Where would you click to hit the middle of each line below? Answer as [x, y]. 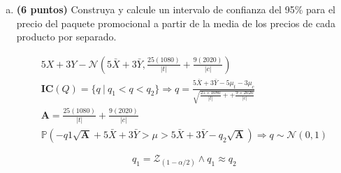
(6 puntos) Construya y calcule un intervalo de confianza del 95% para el [176, 9]
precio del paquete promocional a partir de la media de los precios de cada [176, 23]
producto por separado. [66, 37]
